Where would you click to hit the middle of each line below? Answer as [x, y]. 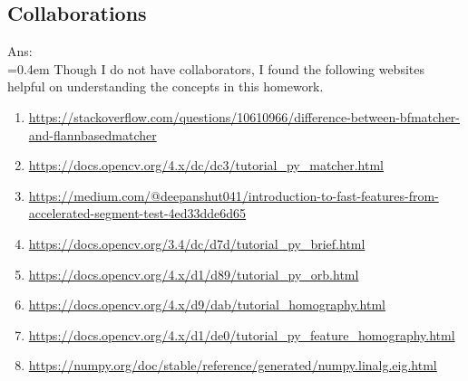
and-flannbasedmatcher [93, 134]
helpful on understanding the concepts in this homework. [166, 86]
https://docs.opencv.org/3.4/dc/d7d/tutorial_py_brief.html [197, 243]
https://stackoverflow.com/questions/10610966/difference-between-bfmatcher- [244, 116]
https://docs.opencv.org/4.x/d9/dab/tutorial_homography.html [207, 305]
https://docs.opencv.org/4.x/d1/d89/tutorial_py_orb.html [194, 274]
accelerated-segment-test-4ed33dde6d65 [137, 213]
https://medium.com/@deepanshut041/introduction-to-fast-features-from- [234, 195]
